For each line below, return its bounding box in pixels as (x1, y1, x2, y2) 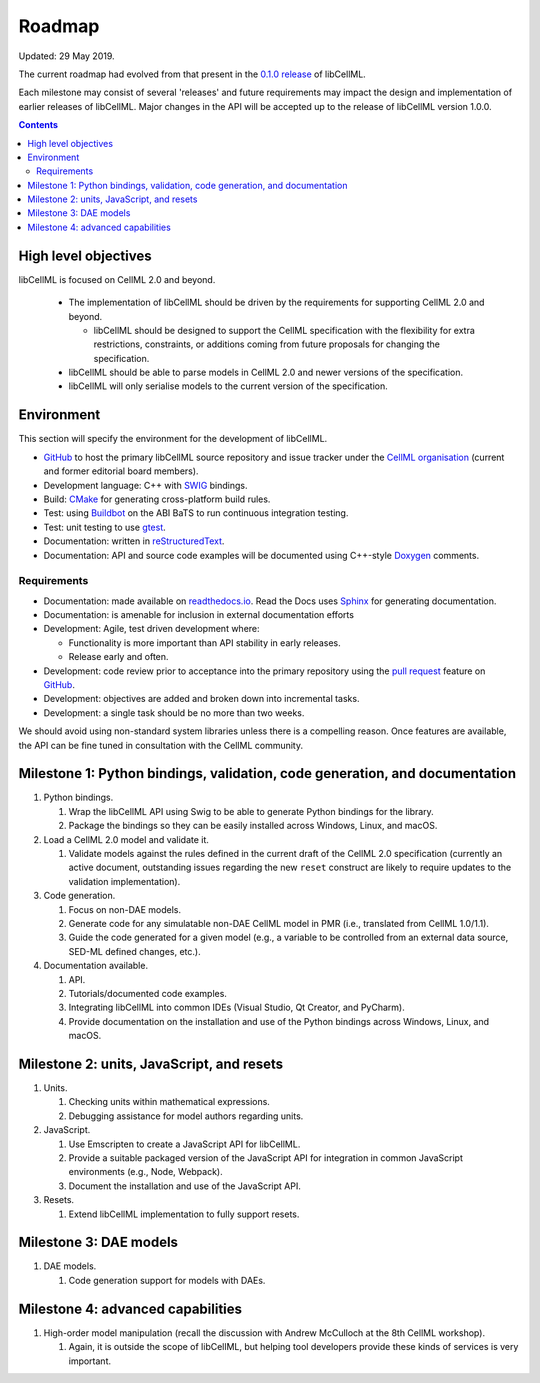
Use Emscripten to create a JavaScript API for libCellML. (68, 1138, 301, 1150)
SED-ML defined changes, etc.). (68, 945, 201, 957)
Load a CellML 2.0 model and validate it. (43, 833, 210, 845)
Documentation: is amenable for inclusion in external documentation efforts (43, 609, 355, 621)
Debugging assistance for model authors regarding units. (68, 1110, 304, 1122)
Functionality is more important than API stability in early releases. (68, 636, 341, 649)
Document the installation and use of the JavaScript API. (68, 1180, 302, 1192)
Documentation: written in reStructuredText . (43, 535, 225, 547)
